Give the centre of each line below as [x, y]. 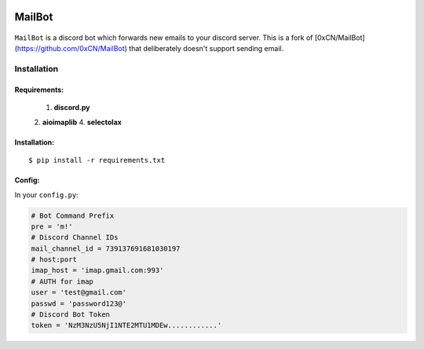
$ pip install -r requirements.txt [97, 160]
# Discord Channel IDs [75, 237]
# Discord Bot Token [70, 315]
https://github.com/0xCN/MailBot [71, 49]
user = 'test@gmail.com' [79, 292]
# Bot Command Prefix [73, 215]
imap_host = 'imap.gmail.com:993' [97, 270]
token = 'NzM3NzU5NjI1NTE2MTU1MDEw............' [126, 325]
